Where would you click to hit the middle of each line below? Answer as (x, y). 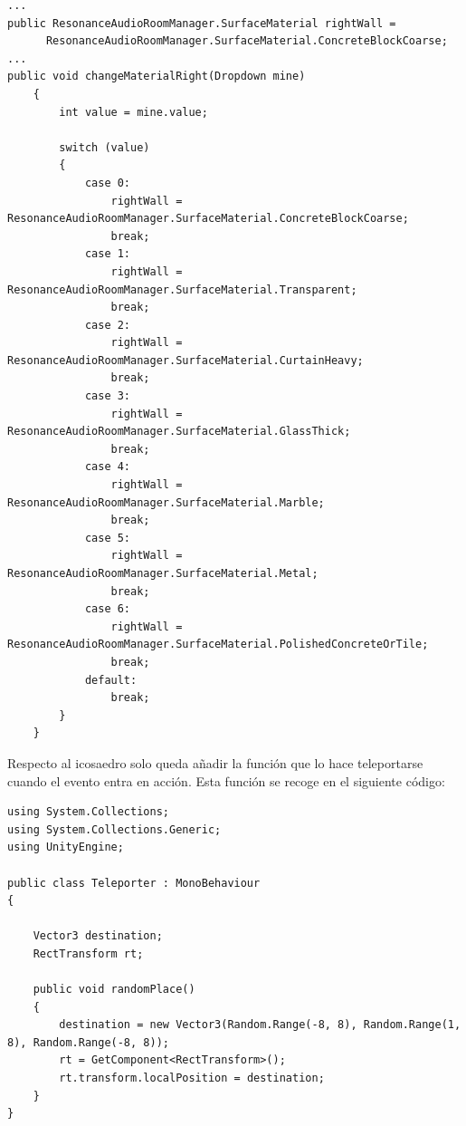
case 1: (108, 254)
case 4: (108, 467)
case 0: (108, 183)
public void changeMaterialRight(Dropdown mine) (157, 77)
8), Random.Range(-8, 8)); (88, 1042)
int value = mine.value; (133, 112)
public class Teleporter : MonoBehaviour (134, 883)
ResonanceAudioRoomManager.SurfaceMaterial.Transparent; (182, 289)
